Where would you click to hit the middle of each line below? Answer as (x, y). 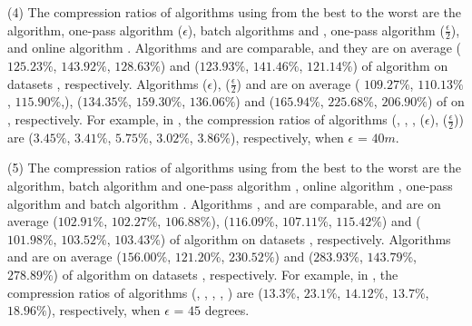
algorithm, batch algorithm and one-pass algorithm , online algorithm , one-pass (230, 186)
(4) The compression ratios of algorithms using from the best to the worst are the (235, 12)
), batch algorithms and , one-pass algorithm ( (316, 30)
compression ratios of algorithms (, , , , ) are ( (135, 292)
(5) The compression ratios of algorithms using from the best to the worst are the (235, 168)
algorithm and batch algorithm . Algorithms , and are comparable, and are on (224, 203)
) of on (446, 101)
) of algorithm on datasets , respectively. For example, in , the (226, 275)
